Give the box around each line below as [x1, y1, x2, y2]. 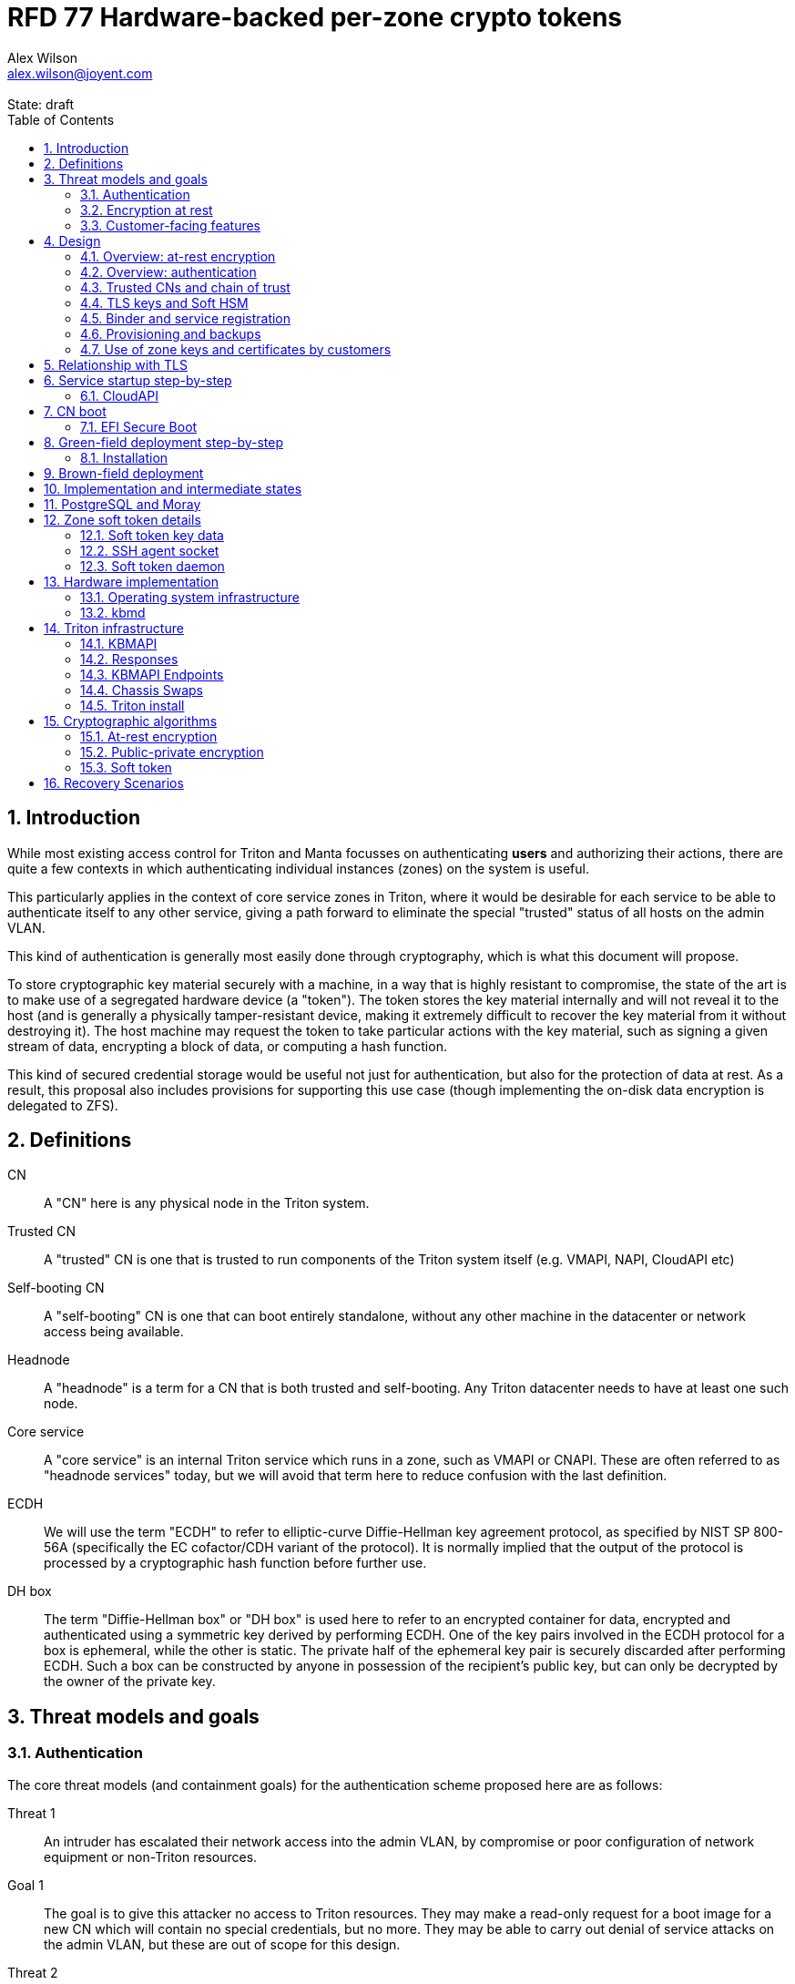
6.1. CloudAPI [80, 387, 158, 404]
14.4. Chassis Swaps [80, 681, 203, 698]
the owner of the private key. [44, 1673, 216, 1690]
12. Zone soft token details [44, 511, 201, 527]
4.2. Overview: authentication [80, 263, 257, 280]
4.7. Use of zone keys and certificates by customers [80, 341, 392, 357]
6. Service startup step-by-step [44, 372, 232, 388]
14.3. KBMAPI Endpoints [80, 666, 224, 682]
